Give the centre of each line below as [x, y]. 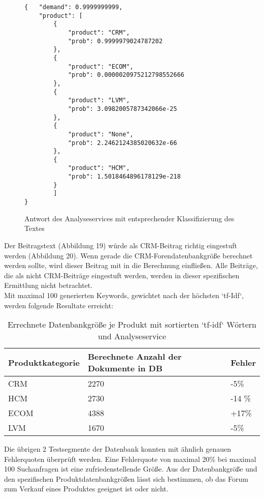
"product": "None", [101, 134]
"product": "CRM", [99, 32]
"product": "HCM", [99, 168]
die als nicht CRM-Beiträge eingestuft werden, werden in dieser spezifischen [122, 275]
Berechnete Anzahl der [135, 357]
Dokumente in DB [125, 368]
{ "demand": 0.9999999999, [74, 7]
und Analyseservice [132, 336]
